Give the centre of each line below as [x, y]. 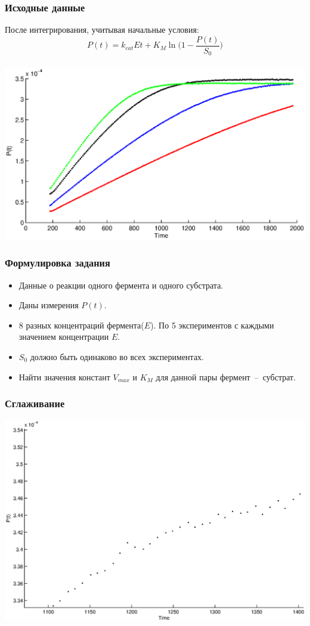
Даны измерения [49, 305]
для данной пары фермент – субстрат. [226, 376]
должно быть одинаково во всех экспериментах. [117, 357]
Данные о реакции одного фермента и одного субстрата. [121, 285]
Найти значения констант [64, 376]
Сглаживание [35, 403]
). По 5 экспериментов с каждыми [212, 325]
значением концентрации [64, 337]
